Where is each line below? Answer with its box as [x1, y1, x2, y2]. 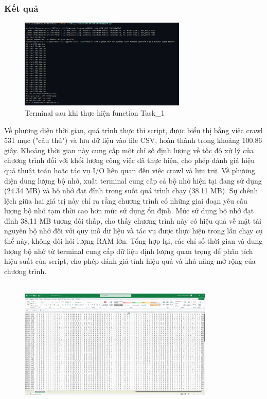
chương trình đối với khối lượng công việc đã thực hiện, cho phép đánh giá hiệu [4, 155, 255, 166]
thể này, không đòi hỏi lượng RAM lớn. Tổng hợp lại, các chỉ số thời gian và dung [4, 235, 263, 246]
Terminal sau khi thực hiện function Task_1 [25, 107, 165, 118]
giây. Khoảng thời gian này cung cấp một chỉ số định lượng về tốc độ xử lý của [4, 144, 254, 155]
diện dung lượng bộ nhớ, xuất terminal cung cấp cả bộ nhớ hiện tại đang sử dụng [4, 175, 262, 186]
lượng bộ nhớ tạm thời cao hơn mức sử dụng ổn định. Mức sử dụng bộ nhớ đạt [4, 205, 254, 216]
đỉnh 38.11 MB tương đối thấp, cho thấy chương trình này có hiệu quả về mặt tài [4, 215, 261, 226]
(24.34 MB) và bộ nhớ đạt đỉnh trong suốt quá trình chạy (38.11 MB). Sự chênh [4, 185, 258, 196]
